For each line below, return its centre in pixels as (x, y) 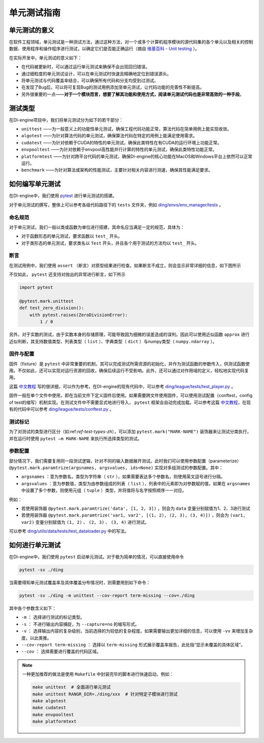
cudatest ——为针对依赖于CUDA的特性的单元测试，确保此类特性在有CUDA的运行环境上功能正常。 (121, 143)
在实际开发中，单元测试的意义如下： (45, 58)
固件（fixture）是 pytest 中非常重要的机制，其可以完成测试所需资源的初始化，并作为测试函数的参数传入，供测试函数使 (129, 364)
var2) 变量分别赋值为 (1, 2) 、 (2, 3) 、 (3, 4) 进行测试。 (85, 522)
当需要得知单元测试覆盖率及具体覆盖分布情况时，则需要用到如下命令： (80, 583)
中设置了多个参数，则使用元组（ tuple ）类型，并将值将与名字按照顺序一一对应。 (104, 491)
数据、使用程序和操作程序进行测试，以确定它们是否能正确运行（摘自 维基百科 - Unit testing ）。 (104, 49)
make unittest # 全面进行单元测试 (72, 687)
